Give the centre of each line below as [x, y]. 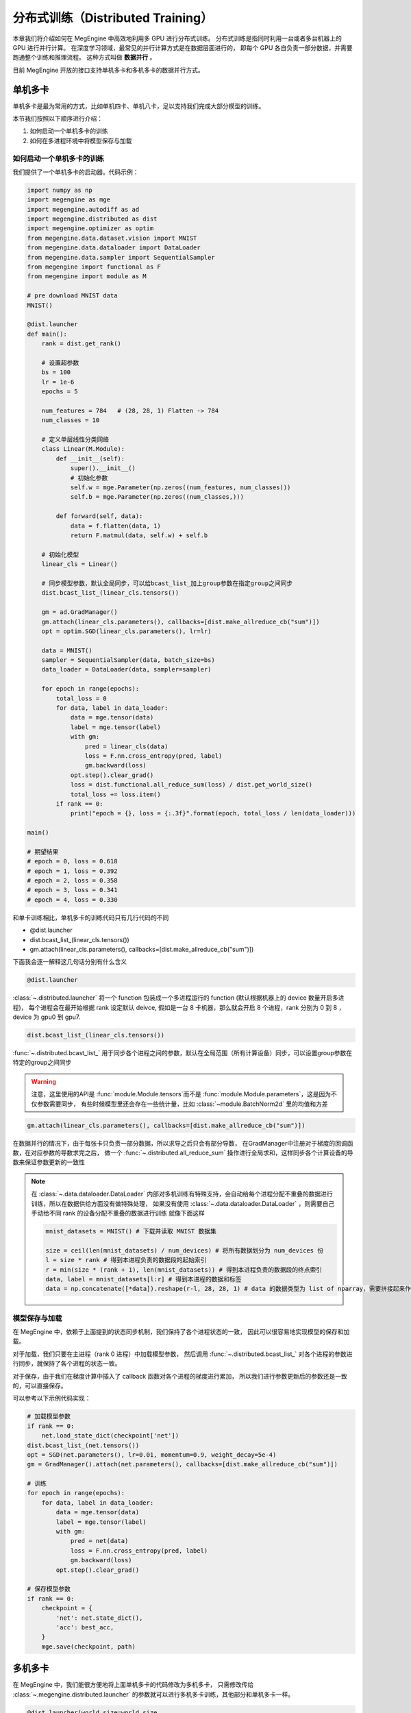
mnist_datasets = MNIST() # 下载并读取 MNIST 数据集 [131, 1231]
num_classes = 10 [71, 420]
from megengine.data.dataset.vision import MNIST [112, 238]
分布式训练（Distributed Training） [113, 18]
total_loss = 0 [82, 698]
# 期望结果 [43, 852]
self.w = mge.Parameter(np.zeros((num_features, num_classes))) [180, 488]
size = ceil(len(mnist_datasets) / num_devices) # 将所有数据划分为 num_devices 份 [185, 1250]
